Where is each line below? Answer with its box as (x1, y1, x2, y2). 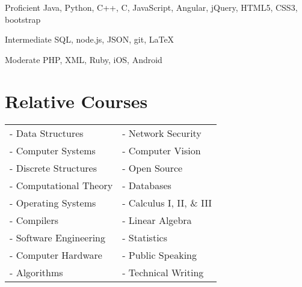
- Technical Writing (122, 265, 204, 279)
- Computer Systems (10, 143, 96, 157)
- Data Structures (10, 125, 84, 140)
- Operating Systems (10, 195, 96, 210)
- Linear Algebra (122, 213, 192, 227)
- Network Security (122, 125, 202, 140)
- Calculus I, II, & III (122, 195, 212, 210)
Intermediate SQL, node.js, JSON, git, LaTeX (5, 33, 174, 46)
